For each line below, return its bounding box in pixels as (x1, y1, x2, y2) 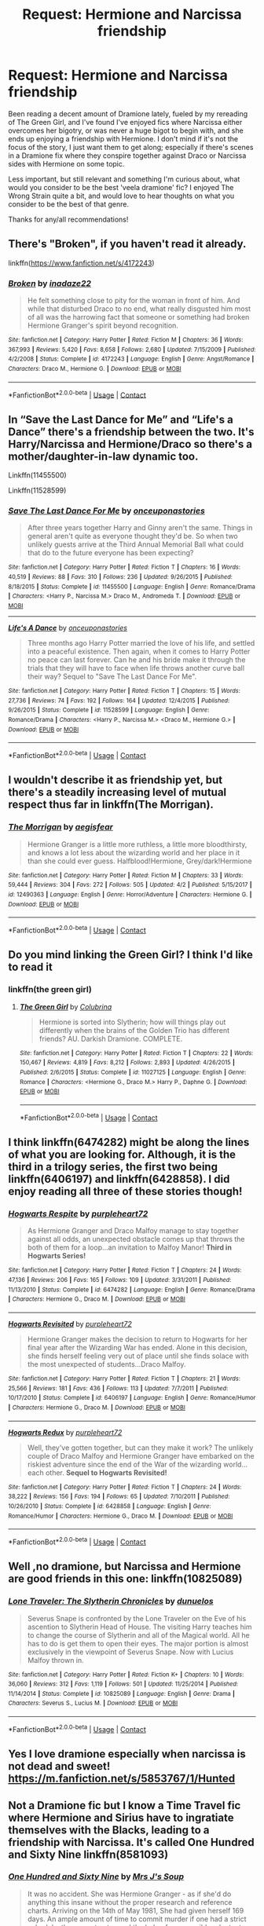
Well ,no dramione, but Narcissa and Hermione (8, 1560, 241, 1573)
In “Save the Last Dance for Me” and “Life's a (8, 412, 233, 426)
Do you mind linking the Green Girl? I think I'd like (8, 948, 253, 961)
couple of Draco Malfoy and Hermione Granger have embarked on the (27, 1451, 255, 1460)
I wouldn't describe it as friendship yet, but (8, 774, 222, 787)
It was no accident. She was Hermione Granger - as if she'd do (27, 1889, 232, 1899)
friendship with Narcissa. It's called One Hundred (8, 1836, 255, 1849)
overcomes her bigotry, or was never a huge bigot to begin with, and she (8, 126, 244, 135)
